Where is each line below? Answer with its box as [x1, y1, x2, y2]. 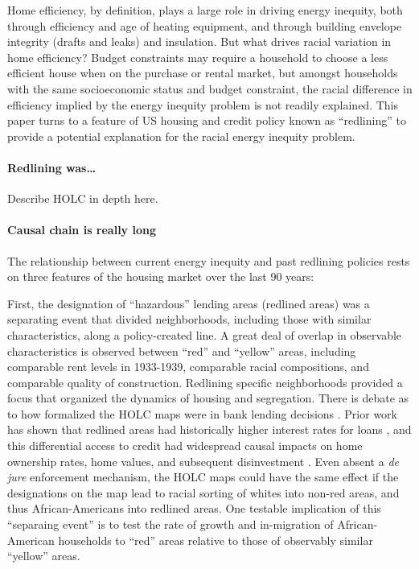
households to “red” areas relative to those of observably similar [58, 531, 373, 548]
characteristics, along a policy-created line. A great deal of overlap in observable [7, 326, 402, 343]
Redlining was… [7, 159, 97, 175]
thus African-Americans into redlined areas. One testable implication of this [7, 500, 381, 517]
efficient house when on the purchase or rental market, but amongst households [7, 64, 398, 81]
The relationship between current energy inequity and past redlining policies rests [7, 252, 410, 269]
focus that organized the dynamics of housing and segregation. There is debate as [7, 390, 409, 406]
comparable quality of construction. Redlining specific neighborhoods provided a [7, 373, 403, 390]
